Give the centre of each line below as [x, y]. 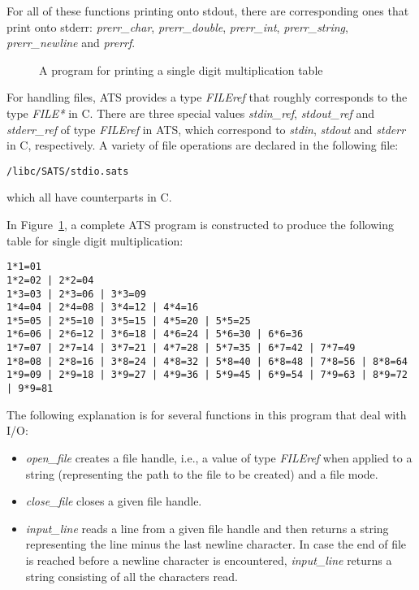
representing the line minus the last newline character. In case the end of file [216, 544]
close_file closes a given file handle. [114, 501]
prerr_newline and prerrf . [71, 43]
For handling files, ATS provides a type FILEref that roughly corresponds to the [207, 97]
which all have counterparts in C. [89, 197]
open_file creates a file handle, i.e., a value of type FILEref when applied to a [219, 457]
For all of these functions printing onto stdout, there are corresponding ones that [208, 11]
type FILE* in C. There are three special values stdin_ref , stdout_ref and [191, 113]
